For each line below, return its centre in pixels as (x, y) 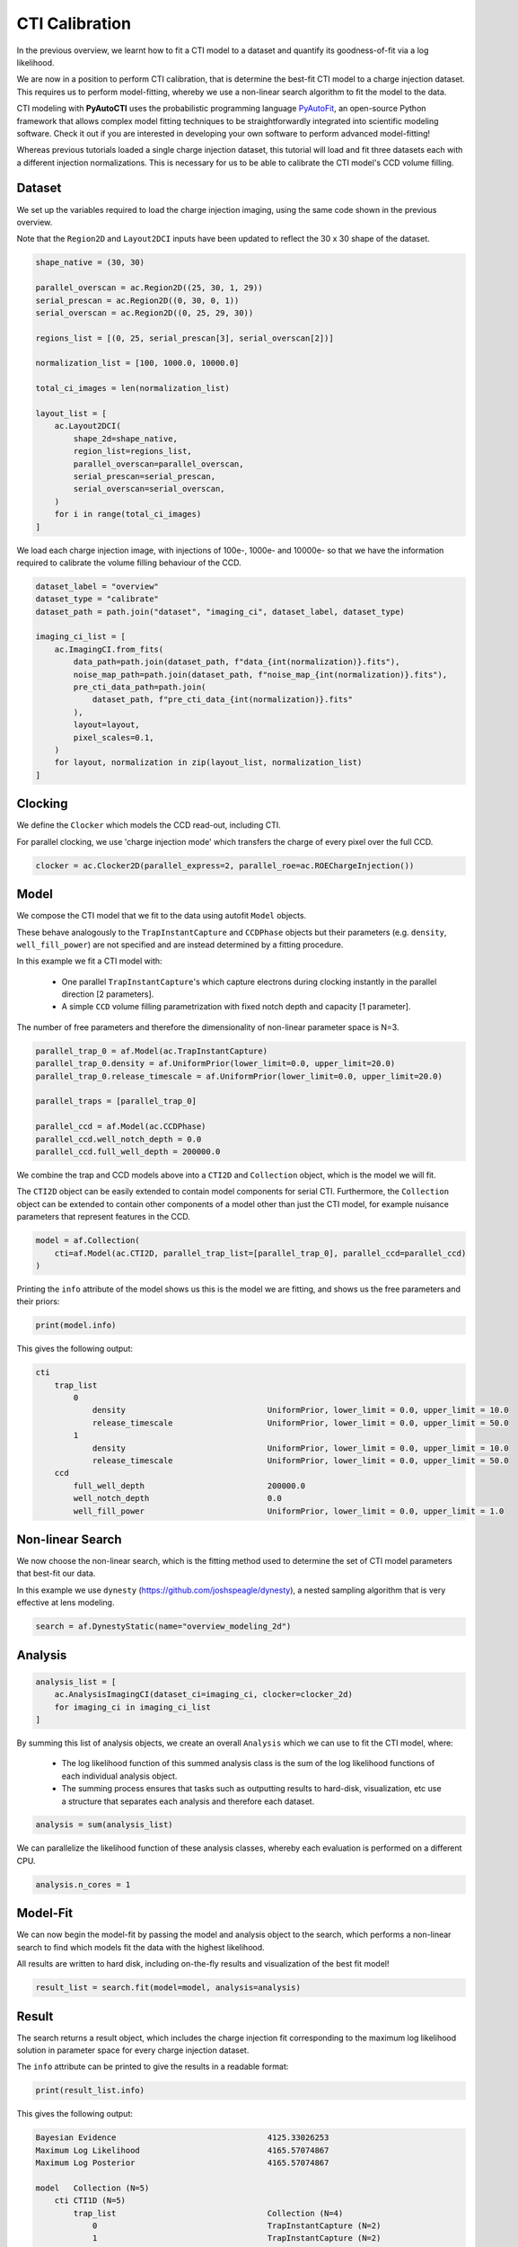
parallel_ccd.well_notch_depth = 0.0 (119, 1139)
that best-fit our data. (56, 1574)
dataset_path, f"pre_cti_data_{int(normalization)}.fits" (223, 700)
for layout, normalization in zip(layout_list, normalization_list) (208, 763)
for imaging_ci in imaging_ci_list (132, 1707)
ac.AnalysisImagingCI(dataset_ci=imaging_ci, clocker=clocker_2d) (204, 1695)
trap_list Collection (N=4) (208, 2213)
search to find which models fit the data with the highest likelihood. (140, 1947)
